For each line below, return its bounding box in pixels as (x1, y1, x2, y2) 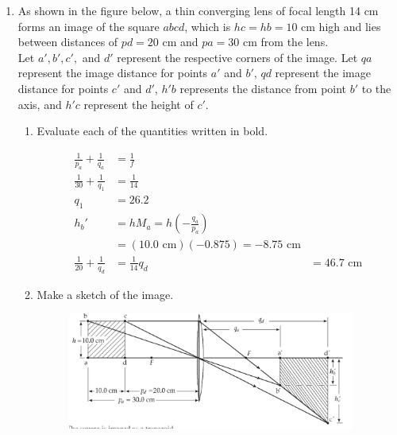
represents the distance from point (179, 80, 347, 96)
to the (361, 80, 391, 96)
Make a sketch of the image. (37, 285, 174, 302)
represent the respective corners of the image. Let (117, 49, 358, 65)
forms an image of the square (17, 17, 160, 34)
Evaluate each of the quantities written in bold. (37, 122, 268, 139)
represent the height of (83, 95, 194, 112)
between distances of (17, 33, 118, 50)
